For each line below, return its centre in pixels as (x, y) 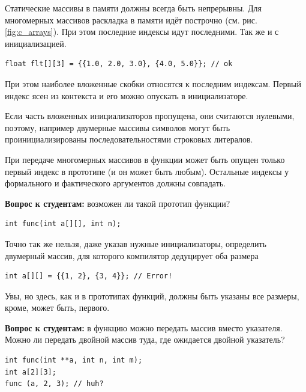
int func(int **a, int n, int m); (74, 360)
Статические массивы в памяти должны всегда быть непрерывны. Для (133, 8)
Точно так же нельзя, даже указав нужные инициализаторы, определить (136, 243)
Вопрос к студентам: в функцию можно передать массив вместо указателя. (144, 327)
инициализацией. (36, 43)
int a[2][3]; (31, 372)
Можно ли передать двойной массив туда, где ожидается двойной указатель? (145, 339)
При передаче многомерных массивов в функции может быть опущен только (145, 159)
